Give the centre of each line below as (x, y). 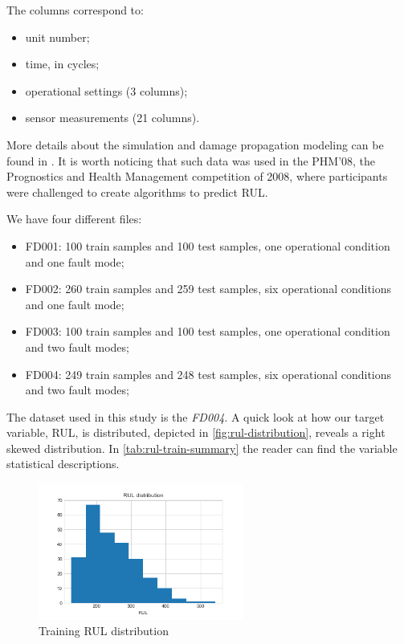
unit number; (57, 37)
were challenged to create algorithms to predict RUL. (137, 192)
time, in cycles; (62, 64)
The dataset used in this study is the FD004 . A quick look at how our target (196, 416)
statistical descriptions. (63, 464)
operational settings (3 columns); (106, 90)
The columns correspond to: (75, 10)
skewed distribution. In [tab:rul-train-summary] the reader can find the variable (202, 448)
